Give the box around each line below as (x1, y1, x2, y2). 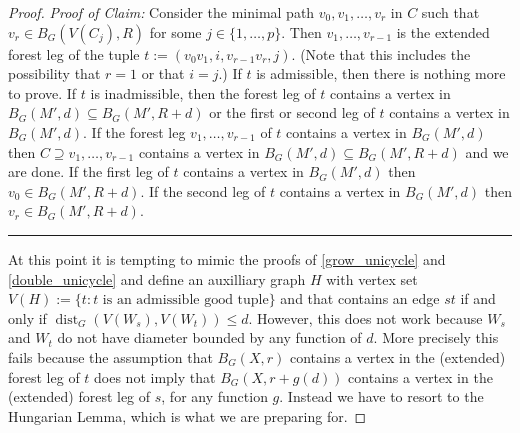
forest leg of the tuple (8, 43, 140, 64)
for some (149, 21, 202, 42)
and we (465, 141, 509, 162)
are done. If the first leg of (8, 161, 169, 182)
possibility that (8, 63, 101, 84)
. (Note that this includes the (291, 43, 471, 64)
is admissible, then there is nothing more (256, 63, 506, 84)
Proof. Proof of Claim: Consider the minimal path (8, 2, 315, 22)
